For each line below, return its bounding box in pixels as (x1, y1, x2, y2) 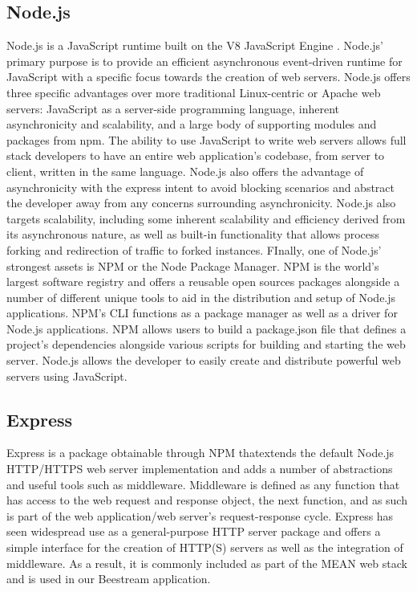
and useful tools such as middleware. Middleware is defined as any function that (6, 476, 400, 492)
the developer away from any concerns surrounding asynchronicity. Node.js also (6, 194, 396, 211)
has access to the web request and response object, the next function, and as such (6, 492, 407, 508)
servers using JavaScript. (6, 367, 128, 384)
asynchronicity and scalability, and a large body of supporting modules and (6, 116, 377, 133)
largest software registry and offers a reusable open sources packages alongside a (6, 273, 400, 290)
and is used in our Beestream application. (6, 570, 211, 587)
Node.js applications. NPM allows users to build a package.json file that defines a (6, 320, 407, 337)
